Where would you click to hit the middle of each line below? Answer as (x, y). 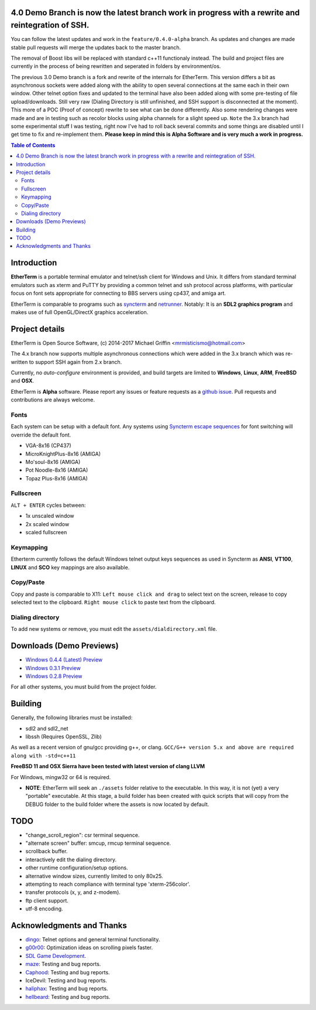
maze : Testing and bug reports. (63, 964)
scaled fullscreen (46, 532)
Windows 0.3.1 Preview (53, 668)
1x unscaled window (50, 516)
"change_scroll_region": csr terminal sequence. (83, 835)
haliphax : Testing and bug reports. (67, 989)
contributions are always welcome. (53, 400)
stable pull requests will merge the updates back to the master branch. (96, 47)
